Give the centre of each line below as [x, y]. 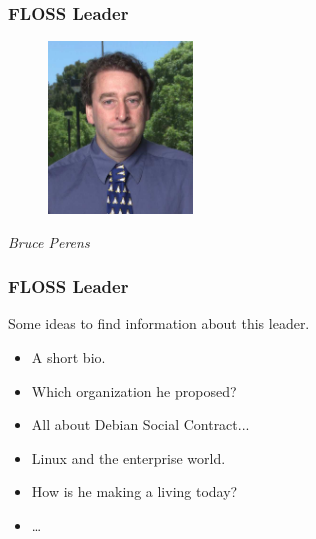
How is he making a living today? [134, 491]
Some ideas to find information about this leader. [159, 323]
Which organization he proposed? [134, 390]
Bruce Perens [49, 241]
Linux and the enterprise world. [128, 457]
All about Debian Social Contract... [140, 424]
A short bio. [68, 357]
